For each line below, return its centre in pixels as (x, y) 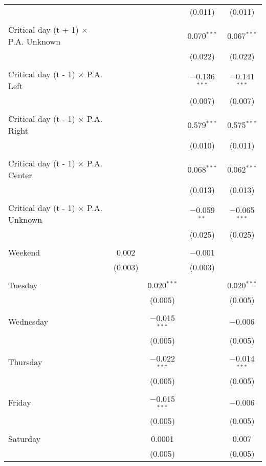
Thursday (25, 362)
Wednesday (28, 322)
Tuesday (23, 285)
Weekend (24, 252)
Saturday (25, 439)
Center (20, 175)
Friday (20, 402)
